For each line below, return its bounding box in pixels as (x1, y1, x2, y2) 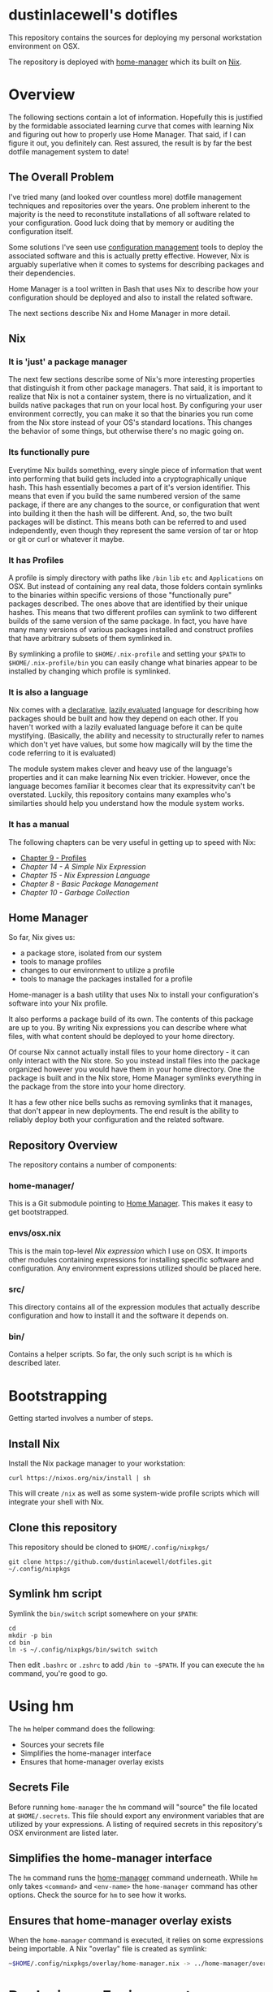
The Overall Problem (8, 171, 115, 184)
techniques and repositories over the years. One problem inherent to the (8, 201, 250, 210)
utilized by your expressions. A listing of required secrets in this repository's (8, 1819, 262, 1829)
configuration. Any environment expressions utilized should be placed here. (8, 1263, 262, 1273)
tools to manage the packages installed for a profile (19, 974, 193, 984)
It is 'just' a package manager (8, 356, 128, 367)
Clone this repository (8, 1521, 118, 1535)
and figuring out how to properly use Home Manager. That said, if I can (8, 129, 246, 139)
